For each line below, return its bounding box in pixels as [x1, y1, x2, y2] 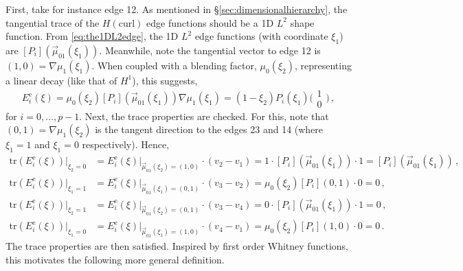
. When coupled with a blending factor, [91, 58, 257, 72]
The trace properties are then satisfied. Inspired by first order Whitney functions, [5, 239, 348, 253]
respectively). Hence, [82, 137, 170, 152]
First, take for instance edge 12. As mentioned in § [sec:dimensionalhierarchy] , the [5, 2, 348, 16]
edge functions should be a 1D [146, 15, 274, 30]
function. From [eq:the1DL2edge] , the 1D [5, 29, 179, 43]
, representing [294, 58, 352, 72]
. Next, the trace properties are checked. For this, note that [79, 108, 329, 123]
